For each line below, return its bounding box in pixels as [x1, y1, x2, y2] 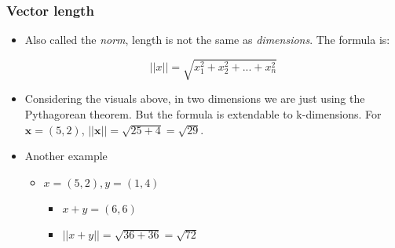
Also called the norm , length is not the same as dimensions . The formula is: [24, 31, 390, 48]
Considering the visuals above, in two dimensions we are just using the [24, 90, 365, 107]
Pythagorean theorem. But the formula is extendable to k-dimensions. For [24, 105, 382, 122]
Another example [24, 148, 108, 164]
